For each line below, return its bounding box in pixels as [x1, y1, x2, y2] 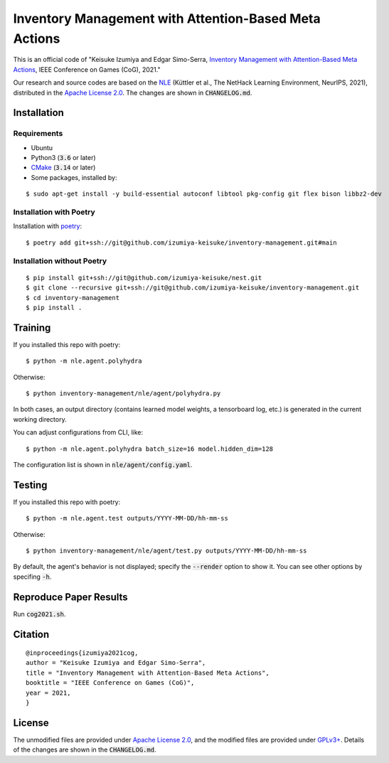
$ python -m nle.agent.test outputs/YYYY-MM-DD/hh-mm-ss [26, 514, 229, 523]
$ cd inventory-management [26, 294, 120, 302]
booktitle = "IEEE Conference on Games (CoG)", [26, 679, 195, 687]
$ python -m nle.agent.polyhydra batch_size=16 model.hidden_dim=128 [26, 444, 274, 453]
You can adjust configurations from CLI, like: [13, 428, 144, 437]
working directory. [13, 415, 67, 423]
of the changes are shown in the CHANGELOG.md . [13, 745, 156, 754]
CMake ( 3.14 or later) [31, 164, 96, 172]
